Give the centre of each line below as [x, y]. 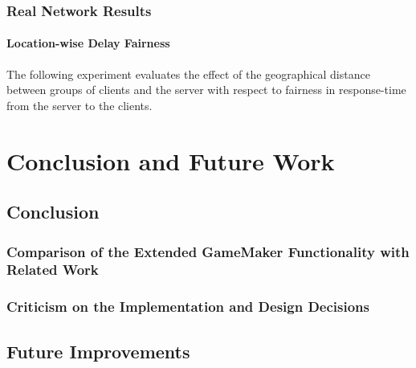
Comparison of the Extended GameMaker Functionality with [208, 251]
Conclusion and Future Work [171, 160]
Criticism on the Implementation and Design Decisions [188, 307]
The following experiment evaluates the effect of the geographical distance [188, 74]
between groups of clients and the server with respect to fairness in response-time [206, 90]
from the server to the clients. [80, 105]
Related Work [53, 270]
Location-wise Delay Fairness [88, 43]
